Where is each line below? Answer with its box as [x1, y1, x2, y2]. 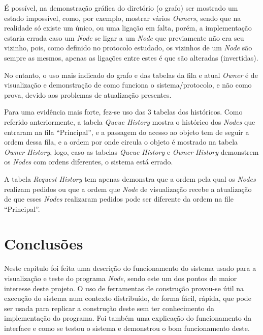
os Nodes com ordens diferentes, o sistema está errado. [4, 156, 173, 167]
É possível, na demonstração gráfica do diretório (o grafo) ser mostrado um [4, 3, 238, 13]
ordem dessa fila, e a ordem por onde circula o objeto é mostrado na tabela [4, 136, 238, 147]
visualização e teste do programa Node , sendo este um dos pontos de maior [4, 273, 237, 283]
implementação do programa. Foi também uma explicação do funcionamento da [4, 313, 252, 323]
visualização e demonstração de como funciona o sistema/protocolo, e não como [4, 79, 252, 90]
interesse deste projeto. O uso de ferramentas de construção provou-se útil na [4, 283, 244, 293]
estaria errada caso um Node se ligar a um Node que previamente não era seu [4, 32, 244, 43]
